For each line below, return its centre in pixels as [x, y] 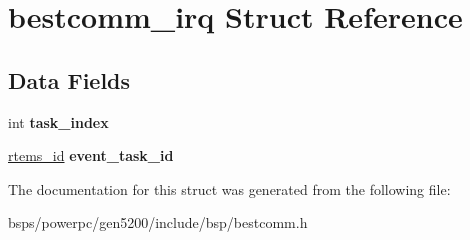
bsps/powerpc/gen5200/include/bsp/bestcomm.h [158, 222]
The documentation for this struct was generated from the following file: [229, 188]
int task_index [58, 121]
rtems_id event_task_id [91, 155]
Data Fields [69, 79]
